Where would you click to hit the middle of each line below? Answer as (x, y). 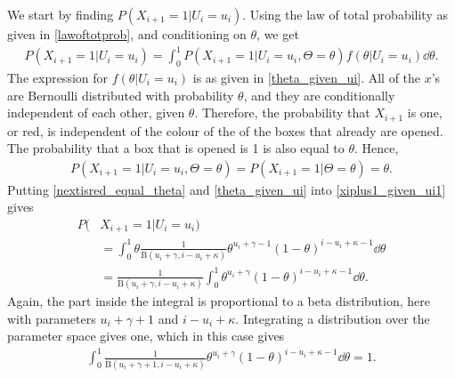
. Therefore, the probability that (282, 113)
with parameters (52, 318)
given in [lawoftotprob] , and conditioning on (127, 34)
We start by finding (61, 14)
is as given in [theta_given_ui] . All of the (307, 77)
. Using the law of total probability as (345, 14)
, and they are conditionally (319, 95)
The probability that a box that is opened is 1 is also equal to (176, 148)
